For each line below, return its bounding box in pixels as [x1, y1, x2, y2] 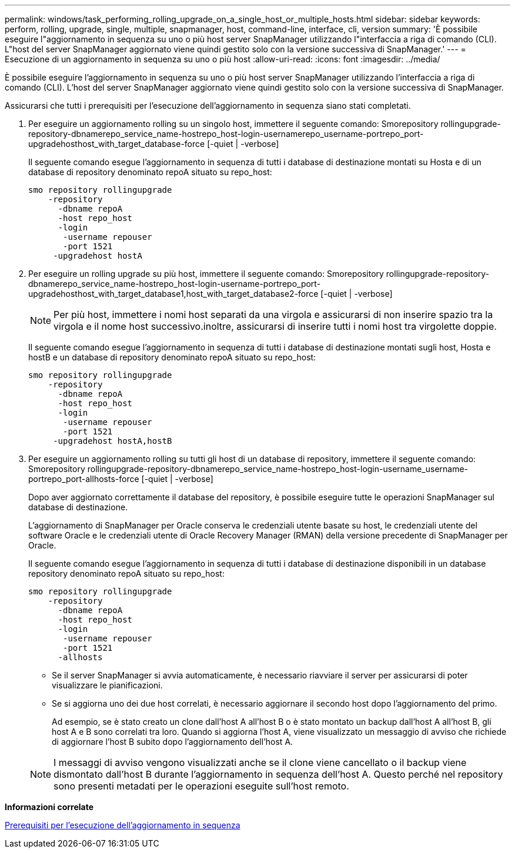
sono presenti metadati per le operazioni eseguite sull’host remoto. [53, 780, 349, 792]
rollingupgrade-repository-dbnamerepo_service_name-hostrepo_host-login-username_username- [87, 464, 469, 474]
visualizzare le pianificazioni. [52, 680, 163, 690]
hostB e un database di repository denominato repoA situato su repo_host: [28, 352, 316, 362]
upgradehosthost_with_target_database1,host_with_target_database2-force [28, 289, 319, 299]
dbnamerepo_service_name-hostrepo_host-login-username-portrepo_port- [28, 279, 321, 289]
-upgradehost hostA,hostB [53, 436, 172, 446]
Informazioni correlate [5, 802, 94, 812]
